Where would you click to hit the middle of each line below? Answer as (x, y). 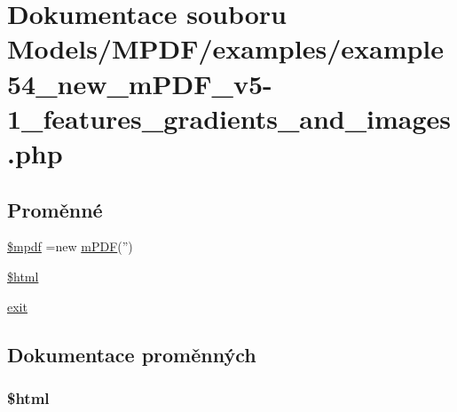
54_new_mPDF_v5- (140, 83)
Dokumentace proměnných (132, 354)
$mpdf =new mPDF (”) (70, 246)
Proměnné (55, 209)
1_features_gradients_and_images (229, 118)
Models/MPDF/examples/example (226, 48)
